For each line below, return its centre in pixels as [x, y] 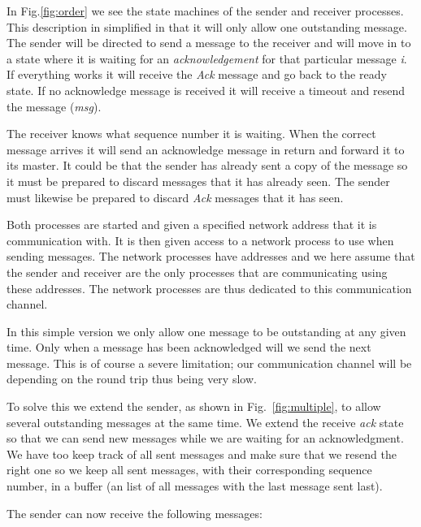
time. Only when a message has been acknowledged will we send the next [189, 347]
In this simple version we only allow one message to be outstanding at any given [206, 331]
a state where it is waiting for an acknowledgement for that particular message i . [207, 58]
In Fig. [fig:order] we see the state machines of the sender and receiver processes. [205, 11]
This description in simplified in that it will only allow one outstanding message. [207, 26]
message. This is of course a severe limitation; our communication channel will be [209, 363]
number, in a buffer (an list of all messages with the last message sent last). [195, 486]
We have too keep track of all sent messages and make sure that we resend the [202, 454]
